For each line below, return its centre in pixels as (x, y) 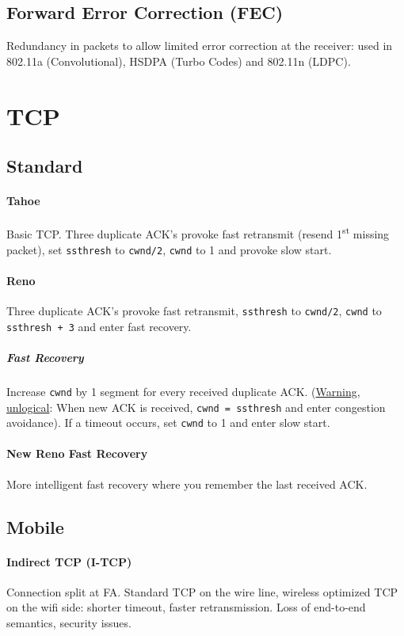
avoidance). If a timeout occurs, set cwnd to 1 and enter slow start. (168, 423)
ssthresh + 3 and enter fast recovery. (99, 326)
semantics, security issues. (69, 623)
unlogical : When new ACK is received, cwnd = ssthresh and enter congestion (196, 407)
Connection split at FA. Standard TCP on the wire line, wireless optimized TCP (202, 591)
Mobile (35, 526)
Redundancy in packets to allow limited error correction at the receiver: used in (200, 46)
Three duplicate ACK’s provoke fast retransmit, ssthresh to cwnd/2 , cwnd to (194, 311)
